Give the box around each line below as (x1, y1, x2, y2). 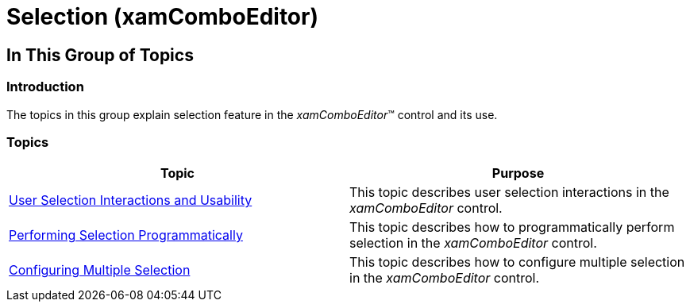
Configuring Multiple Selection (9, 262, 191, 279)
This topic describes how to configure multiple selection (349, 254, 685, 271)
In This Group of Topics (6, 44, 194, 65)
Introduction (6, 79, 84, 95)
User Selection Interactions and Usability (9, 192, 252, 209)
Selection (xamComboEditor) (6, 3, 318, 30)
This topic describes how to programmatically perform (349, 219, 675, 236)
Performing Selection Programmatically (9, 227, 243, 244)
